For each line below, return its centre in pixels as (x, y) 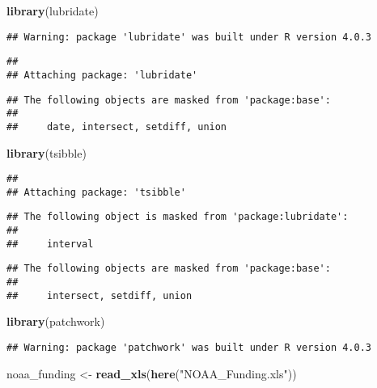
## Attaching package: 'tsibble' (96, 192)
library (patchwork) (56, 321)
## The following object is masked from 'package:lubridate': (178, 217)
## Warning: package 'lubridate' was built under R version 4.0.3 (189, 37)
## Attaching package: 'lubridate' (102, 75)
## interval (50, 244)
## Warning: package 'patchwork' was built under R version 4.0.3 (189, 347)
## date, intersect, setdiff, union (117, 127)
